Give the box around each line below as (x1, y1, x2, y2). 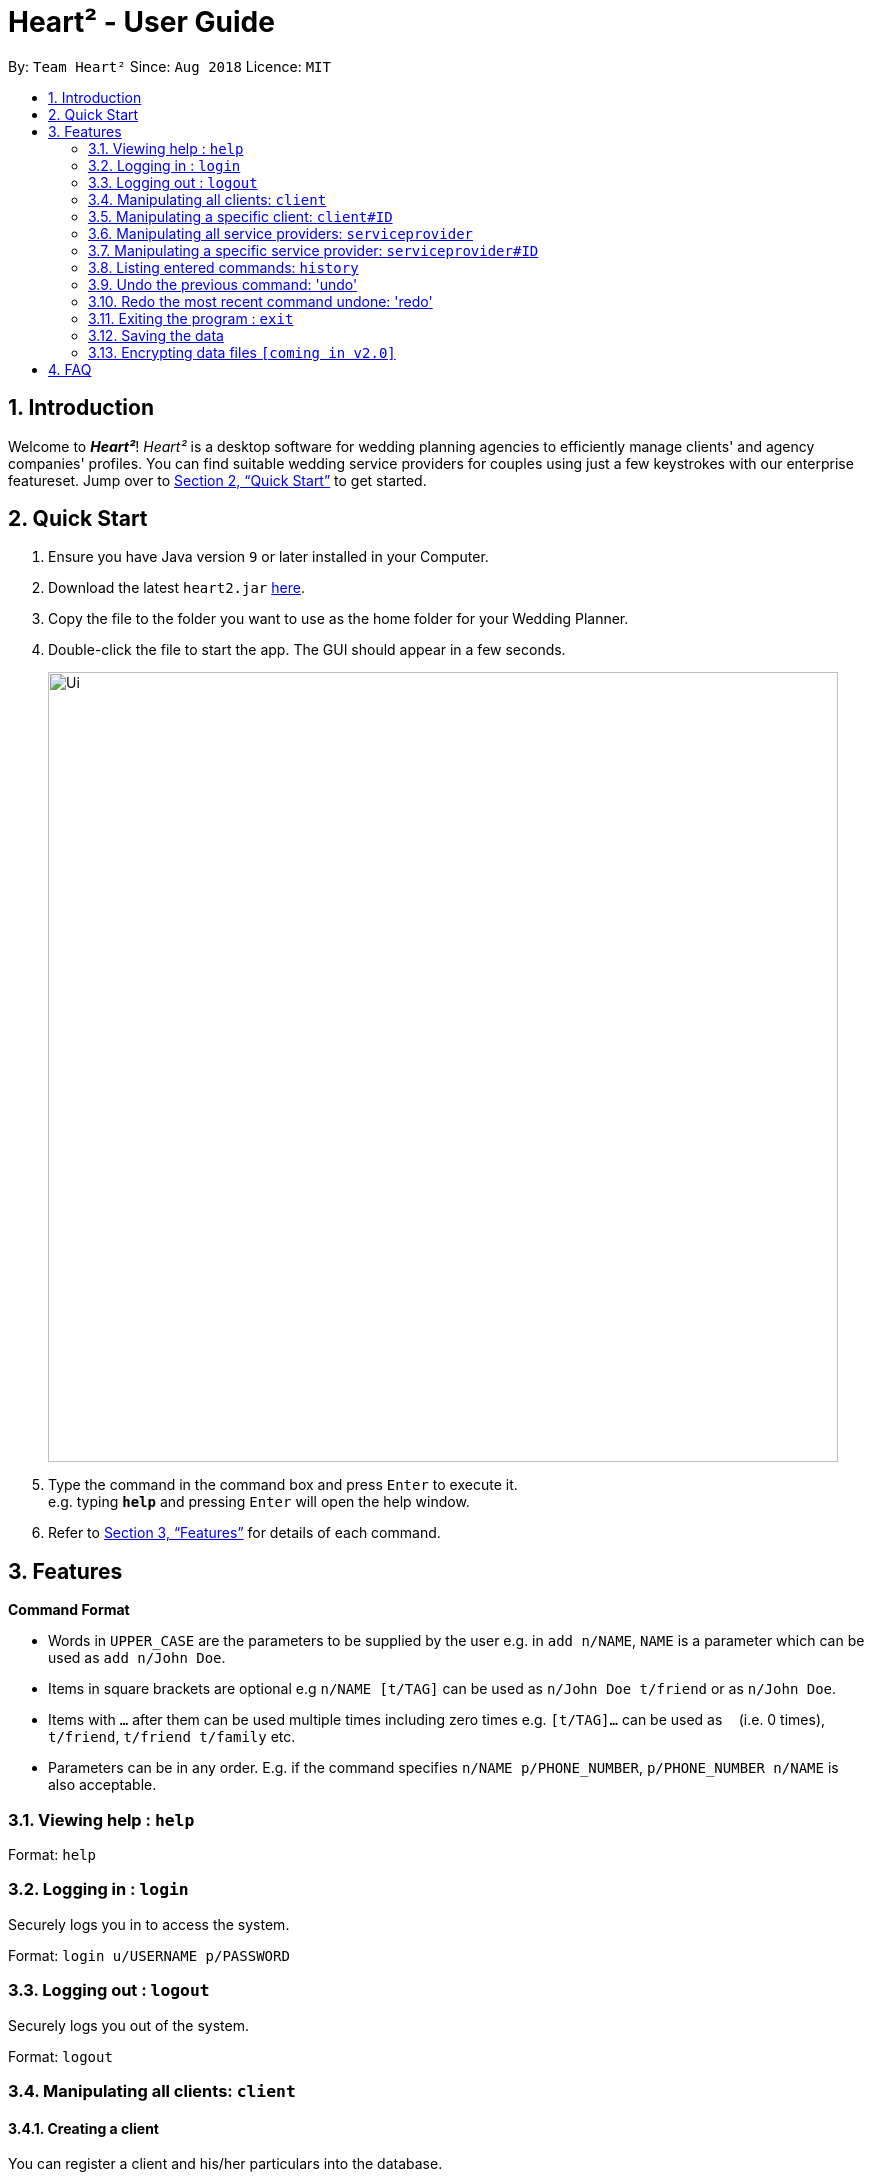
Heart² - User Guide (8, 5, 275, 39)
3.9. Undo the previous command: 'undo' (88, 275, 358, 293)
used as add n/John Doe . (48, 1649, 226, 1667)
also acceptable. (48, 1776, 157, 1794)
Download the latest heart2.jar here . (48, 579, 305, 597)
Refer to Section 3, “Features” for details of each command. (48, 1524, 441, 1542)
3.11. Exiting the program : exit (88, 309, 294, 327)
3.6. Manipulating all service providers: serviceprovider (88, 224, 473, 242)
